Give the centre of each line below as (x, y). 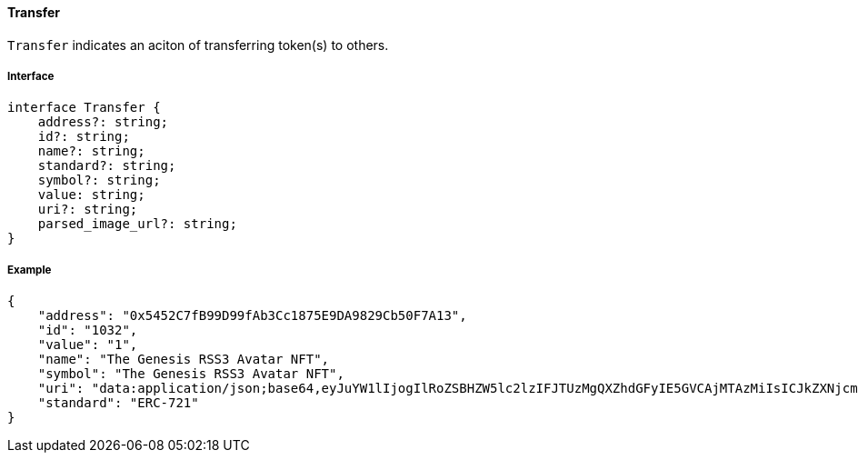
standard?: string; (107, 166)
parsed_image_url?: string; (137, 224)
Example (30, 270)
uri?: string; (88, 210)
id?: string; (84, 137)
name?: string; (91, 151)
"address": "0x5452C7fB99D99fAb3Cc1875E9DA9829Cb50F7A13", (252, 316)
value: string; (91, 195)
